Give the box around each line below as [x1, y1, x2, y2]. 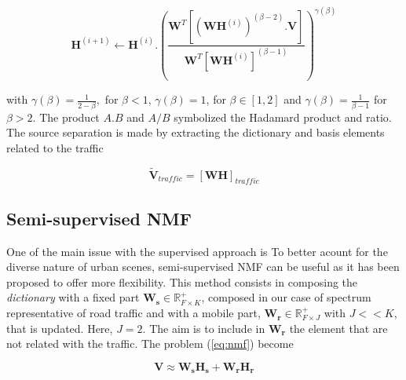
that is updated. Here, [6, 320, 113, 336]
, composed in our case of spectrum [201, 289, 371, 305]
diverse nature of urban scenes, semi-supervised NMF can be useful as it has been [6, 258, 400, 275]
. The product [32, 108, 100, 125]
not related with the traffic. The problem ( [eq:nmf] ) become [6, 335, 294, 352]
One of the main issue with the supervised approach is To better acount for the [6, 243, 388, 259]
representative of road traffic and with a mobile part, [6, 305, 261, 321]
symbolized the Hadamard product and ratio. [174, 108, 392, 125]
